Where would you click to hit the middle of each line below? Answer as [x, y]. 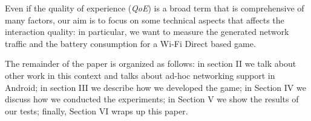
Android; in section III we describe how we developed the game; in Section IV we [155, 87]
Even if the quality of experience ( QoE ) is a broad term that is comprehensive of [155, 8]
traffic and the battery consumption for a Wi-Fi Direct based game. [130, 43]
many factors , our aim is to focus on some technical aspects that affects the [145, 20]
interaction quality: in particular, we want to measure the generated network [147, 32]
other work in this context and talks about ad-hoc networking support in [140, 75]
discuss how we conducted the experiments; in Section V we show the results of [152, 99]
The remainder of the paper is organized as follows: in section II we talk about [151, 64]
